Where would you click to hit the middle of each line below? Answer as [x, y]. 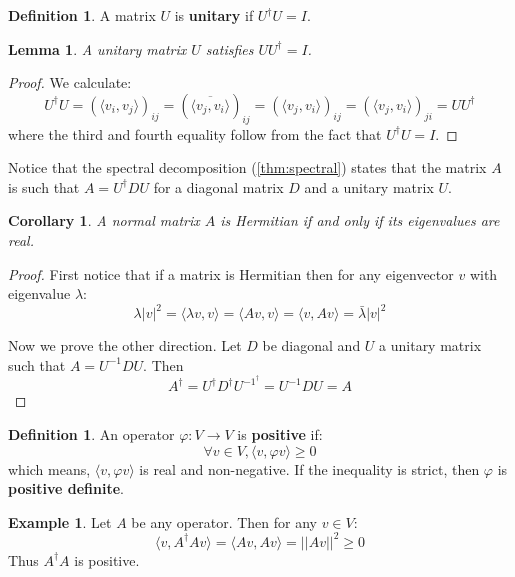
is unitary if [214, 15]
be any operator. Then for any [224, 521]
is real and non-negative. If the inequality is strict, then [309, 468]
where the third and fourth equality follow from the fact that [195, 133]
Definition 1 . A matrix [82, 15]
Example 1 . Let [60, 521]
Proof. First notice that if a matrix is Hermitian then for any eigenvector [231, 273]
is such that [44, 186]
